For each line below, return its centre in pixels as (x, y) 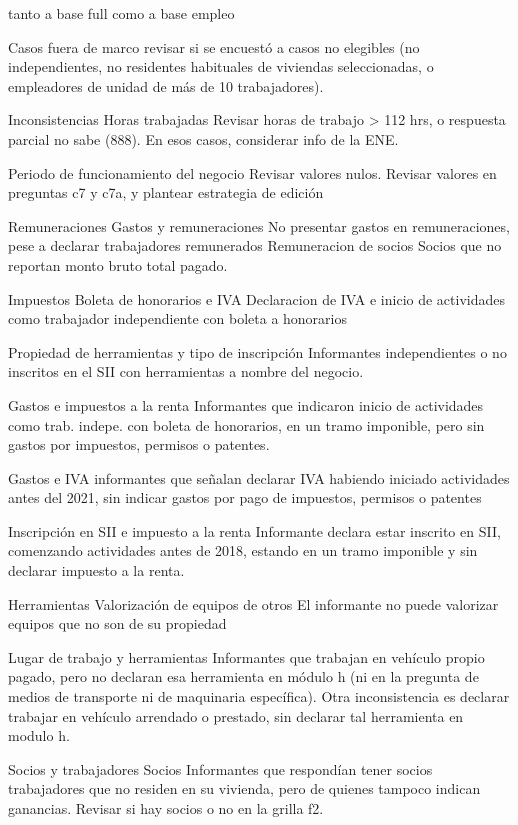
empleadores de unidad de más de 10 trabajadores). (166, 85)
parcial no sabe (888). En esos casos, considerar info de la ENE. (203, 138)
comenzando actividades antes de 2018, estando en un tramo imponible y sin (243, 550)
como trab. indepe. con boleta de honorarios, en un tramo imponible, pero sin (246, 424)
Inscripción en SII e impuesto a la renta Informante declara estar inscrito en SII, (254, 530)
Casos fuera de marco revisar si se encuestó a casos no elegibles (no (214, 46)
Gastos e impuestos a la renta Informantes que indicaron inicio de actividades (246, 404)
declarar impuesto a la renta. (96, 570)
